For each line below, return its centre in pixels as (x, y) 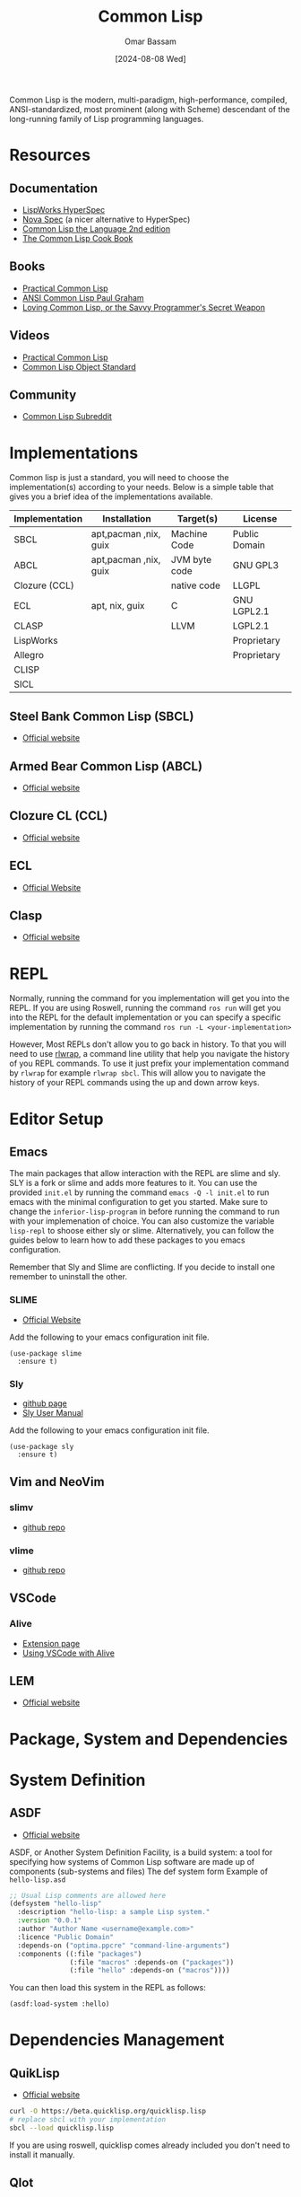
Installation (127, 519)
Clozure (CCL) (44, 585)
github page (44, 1403)
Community (43, 395)
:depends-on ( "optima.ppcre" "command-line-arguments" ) (124, 1946)
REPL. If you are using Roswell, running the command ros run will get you (145, 1008)
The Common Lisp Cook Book (77, 238)
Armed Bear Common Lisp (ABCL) (106, 766)
